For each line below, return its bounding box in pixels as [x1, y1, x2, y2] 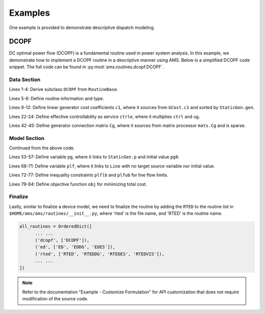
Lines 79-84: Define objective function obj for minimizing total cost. [9, 181, 147, 187]
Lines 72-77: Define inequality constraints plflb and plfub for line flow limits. [9, 172, 169, 178]
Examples [9, 7, 50, 18]
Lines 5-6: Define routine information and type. [9, 95, 104, 101]
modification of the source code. [22, 296, 88, 302]
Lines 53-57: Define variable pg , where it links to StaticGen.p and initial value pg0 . [9, 154, 180, 160]
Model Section [9, 135, 45, 142]
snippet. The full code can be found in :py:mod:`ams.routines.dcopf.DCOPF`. [9, 64, 164, 70]
